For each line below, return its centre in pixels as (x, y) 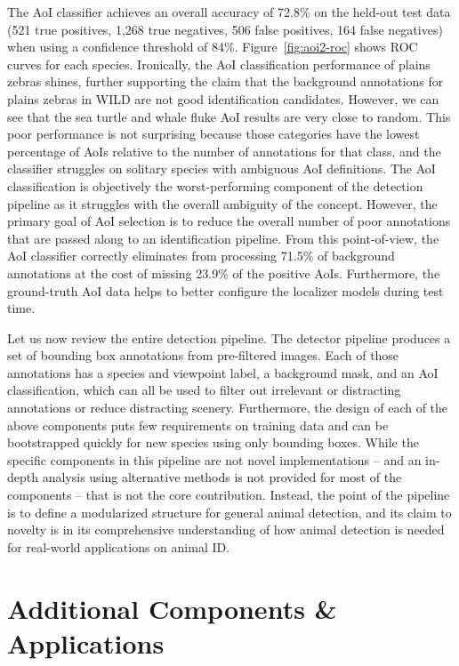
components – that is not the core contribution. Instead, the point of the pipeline (229, 495)
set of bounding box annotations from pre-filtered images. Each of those (203, 355)
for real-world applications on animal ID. (119, 546)
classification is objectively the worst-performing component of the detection (215, 185)
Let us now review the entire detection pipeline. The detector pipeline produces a (229, 337)
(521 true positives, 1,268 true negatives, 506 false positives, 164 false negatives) (225, 29)
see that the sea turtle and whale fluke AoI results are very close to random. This (229, 116)
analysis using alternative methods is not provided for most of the (222, 477)
